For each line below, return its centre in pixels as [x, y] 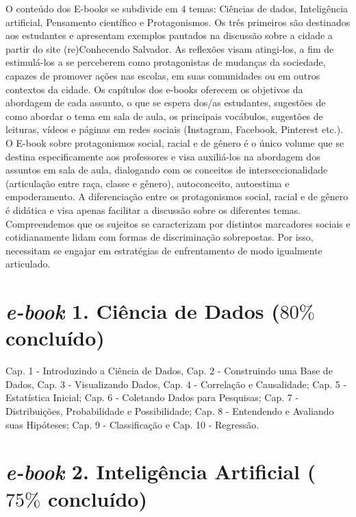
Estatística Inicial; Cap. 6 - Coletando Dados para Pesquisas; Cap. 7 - [152, 397]
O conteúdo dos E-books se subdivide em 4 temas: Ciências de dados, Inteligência [177, 8]
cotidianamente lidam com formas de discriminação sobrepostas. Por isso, [160, 237]
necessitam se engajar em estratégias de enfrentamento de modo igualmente [164, 250]
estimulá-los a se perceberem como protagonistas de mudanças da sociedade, [166, 62]
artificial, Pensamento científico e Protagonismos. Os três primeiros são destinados [178, 22]
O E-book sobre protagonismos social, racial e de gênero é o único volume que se [175, 142]
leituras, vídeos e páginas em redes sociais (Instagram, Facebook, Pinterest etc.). [175, 129]
